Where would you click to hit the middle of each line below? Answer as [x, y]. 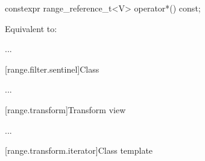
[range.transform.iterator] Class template [79, 150]
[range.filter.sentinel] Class [52, 69]
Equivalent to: [31, 28]
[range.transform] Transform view [65, 109]
